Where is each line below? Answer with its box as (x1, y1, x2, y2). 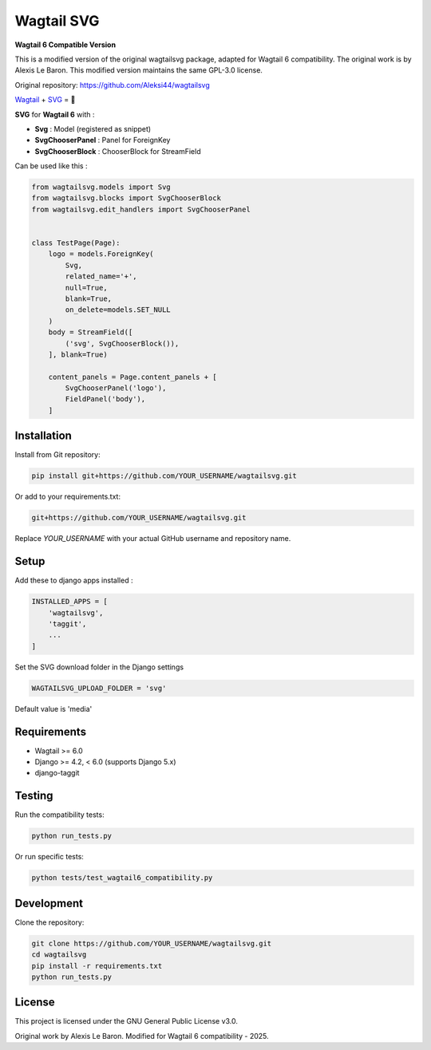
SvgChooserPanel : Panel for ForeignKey (34, 136, 171, 145)
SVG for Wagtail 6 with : (14, 109, 95, 119)
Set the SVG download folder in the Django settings (14, 662, 184, 672)
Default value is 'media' (14, 704, 93, 713)
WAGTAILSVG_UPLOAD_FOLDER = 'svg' (31, 683, 167, 693)
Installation (14, 429, 72, 443)
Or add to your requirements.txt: (14, 491, 121, 502)
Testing (14, 789, 53, 803)
